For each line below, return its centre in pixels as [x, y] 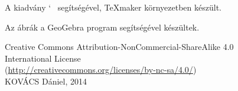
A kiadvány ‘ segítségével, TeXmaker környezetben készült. [113, 7]
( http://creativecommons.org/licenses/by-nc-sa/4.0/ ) [101, 70]
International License [43, 58]
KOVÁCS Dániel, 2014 [46, 81]
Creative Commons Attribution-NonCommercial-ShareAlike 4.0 [119, 47]
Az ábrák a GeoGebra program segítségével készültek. [102, 27]
